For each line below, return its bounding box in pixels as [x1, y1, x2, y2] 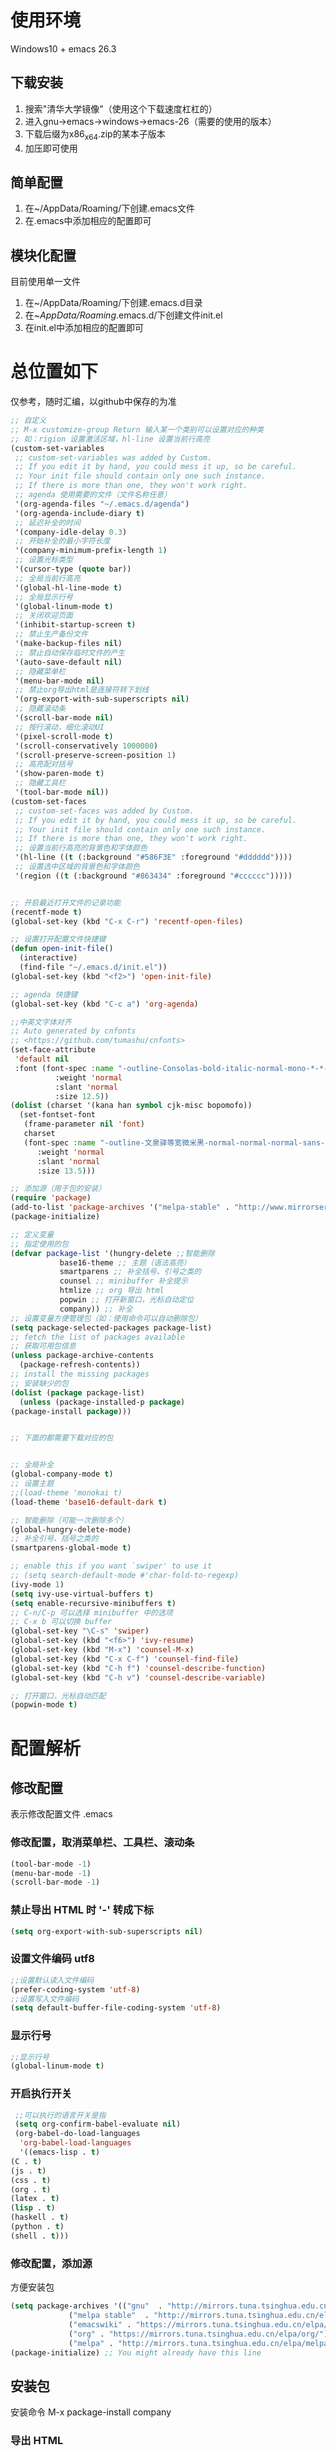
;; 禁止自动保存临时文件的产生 [14, 647, 126, 658]
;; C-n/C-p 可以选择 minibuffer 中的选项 [10, 1607, 173, 1618]
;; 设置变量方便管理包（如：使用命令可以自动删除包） [10, 1313, 203, 1323]
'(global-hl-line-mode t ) [14, 582, 123, 593]
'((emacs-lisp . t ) [19, 2147, 101, 2158]
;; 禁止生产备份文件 [14, 629, 88, 640]
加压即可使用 [24, 142, 78, 154]
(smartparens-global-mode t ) [10, 1543, 132, 1553]
